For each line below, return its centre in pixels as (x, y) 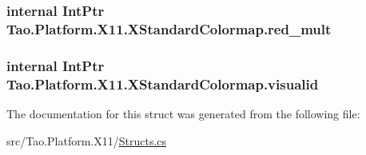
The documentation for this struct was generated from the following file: (183, 113)
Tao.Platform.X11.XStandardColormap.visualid (163, 83)
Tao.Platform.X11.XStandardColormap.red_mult (169, 28)
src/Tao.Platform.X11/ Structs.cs (87, 140)
